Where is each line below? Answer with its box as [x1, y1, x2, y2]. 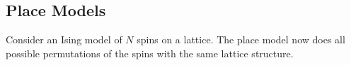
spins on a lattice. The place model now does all [137, 32, 345, 47]
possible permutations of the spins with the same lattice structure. [6, 45, 294, 60]
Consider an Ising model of [6, 32, 122, 47]
